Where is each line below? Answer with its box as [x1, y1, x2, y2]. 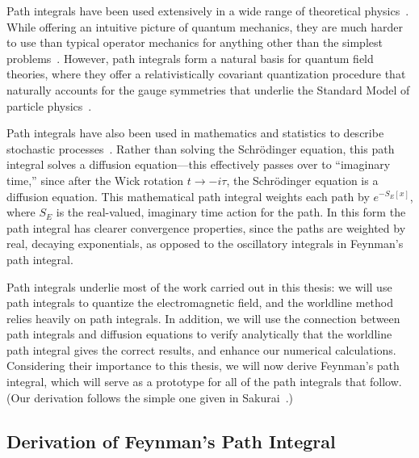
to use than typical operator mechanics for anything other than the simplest [6, 34, 383, 51]
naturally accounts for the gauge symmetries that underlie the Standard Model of [6, 81, 410, 98]
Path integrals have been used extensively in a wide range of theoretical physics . [6, 2, 409, 19]
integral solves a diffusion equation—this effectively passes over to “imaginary [6, 156, 391, 173]
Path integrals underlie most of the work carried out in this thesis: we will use [6, 278, 392, 295]
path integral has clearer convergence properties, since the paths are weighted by [6, 219, 406, 236]
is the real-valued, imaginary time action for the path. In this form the [56, 204, 406, 221]
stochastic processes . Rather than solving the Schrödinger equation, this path [6, 140, 395, 157]
